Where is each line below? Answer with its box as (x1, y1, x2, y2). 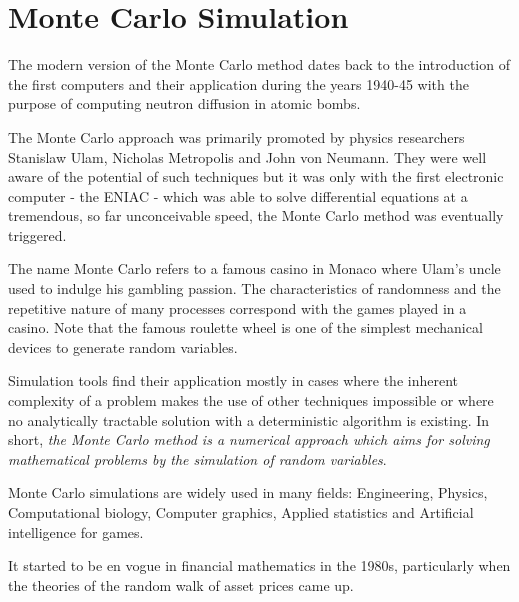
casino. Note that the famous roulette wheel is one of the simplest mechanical (8, 317, 483, 338)
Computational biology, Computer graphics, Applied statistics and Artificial (8, 502, 474, 522)
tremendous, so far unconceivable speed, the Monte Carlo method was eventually (8, 205, 504, 226)
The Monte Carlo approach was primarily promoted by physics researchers (8, 126, 465, 147)
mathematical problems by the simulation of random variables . (8, 448, 387, 469)
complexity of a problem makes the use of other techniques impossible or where (8, 390, 494, 411)
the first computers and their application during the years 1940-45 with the (8, 73, 469, 94)
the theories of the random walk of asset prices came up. (8, 574, 354, 595)
